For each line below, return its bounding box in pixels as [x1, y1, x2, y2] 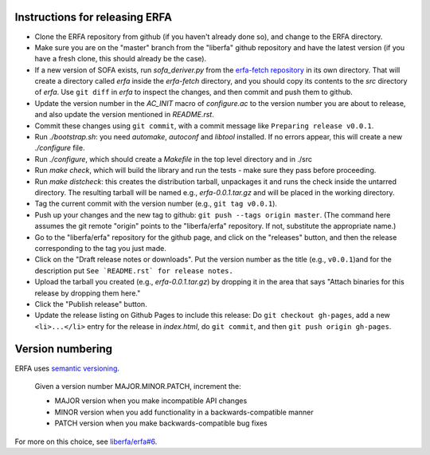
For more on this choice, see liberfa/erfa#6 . [14, 437, 158, 446]
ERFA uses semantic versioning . [14, 363, 119, 373]
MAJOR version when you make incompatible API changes [54, 396, 248, 406]
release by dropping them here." [34, 288, 141, 298]
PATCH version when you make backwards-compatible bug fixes [54, 418, 268, 428]
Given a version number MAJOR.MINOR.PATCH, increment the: [34, 381, 242, 390]
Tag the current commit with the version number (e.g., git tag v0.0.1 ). [34, 199, 278, 209]
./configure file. [34, 143, 85, 153]
